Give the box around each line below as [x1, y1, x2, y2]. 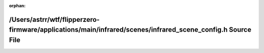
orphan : [9, 3, 26, 8]
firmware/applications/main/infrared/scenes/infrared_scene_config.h [9, 26, 228, 34]
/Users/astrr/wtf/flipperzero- [9, 15, 100, 24]
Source [229, 26, 252, 34]
